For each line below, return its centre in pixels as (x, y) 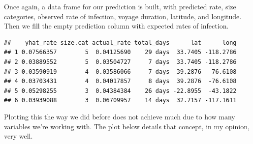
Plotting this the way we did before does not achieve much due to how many (120, 116)
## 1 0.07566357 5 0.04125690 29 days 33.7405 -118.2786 (120, 52)
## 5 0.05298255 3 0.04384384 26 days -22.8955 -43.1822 (120, 91)
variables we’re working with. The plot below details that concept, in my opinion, (127, 126)
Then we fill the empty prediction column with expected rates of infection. (116, 26)
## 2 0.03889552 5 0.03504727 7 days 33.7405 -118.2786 (120, 62)
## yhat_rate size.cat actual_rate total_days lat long (120, 43)
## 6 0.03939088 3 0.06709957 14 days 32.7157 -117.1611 (120, 101)
